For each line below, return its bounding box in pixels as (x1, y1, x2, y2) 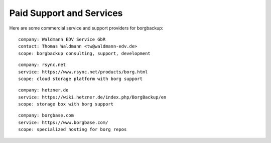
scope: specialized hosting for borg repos (18, 126, 127, 132)
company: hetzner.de (18, 87, 69, 93)
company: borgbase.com (18, 112, 74, 118)
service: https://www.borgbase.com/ (18, 119, 108, 125)
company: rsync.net (18, 62, 66, 67)
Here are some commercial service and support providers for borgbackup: (9, 25, 164, 31)
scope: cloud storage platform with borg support (18, 75, 143, 81)
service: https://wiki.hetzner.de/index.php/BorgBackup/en (18, 94, 167, 100)
